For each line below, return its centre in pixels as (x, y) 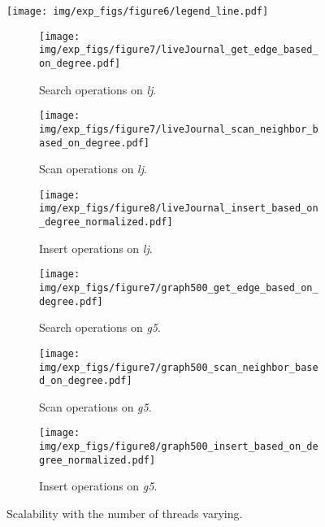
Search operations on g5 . (100, 327)
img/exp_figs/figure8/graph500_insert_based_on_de (179, 447)
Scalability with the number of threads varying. (125, 514)
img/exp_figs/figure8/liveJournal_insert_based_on (179, 209)
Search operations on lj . (98, 89)
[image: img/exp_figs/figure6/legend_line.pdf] (138, 11)
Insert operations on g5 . (98, 486)
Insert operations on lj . (96, 248)
